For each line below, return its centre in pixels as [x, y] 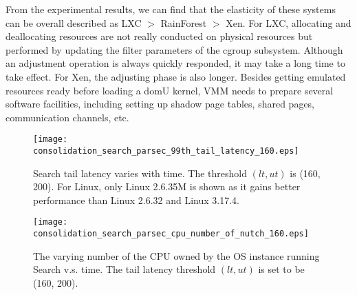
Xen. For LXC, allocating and [289, 22]
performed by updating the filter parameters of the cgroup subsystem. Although [174, 49]
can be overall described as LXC [74, 22]
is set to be [281, 269]
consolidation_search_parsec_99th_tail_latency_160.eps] [166, 151]
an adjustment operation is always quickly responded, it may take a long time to [175, 63]
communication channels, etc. [67, 117]
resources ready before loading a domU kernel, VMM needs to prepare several [170, 90]
